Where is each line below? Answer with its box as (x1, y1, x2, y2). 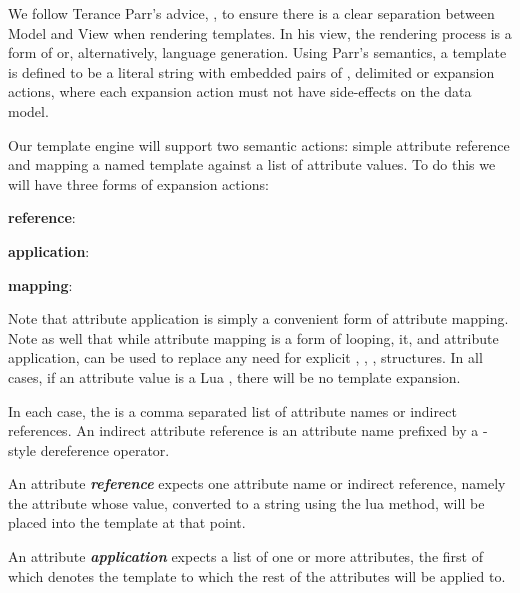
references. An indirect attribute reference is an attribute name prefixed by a (8, 420, 479, 441)
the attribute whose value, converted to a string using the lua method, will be (8, 492, 485, 513)
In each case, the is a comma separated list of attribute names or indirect (8, 400, 457, 421)
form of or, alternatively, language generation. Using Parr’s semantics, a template (8, 42, 507, 63)
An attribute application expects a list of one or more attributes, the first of (8, 546, 483, 567)
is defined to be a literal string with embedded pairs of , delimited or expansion (8, 61, 495, 82)
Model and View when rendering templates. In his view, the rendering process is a (8, 22, 512, 43)
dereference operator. (40, 439, 170, 460)
